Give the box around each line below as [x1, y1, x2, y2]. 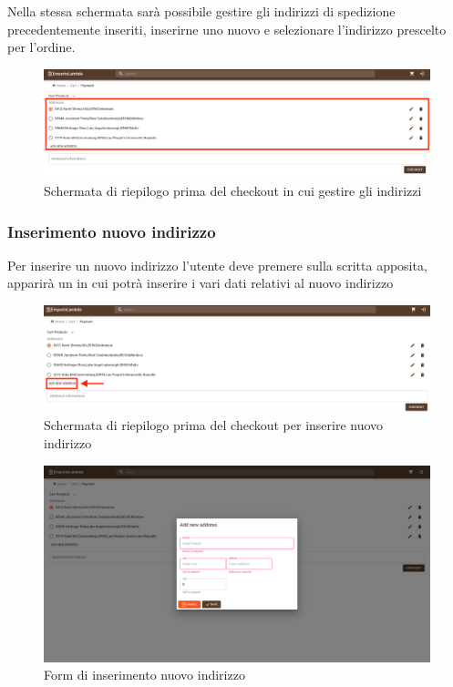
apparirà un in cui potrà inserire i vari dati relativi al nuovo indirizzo [7, 273, 394, 292]
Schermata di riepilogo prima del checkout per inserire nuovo [44, 415, 384, 435]
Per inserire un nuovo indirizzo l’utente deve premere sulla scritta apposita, [7, 255, 427, 274]
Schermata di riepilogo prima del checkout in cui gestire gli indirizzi [44, 181, 422, 200]
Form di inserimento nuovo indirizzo [44, 665, 245, 684]
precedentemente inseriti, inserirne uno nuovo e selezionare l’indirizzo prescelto [7, 19, 447, 38]
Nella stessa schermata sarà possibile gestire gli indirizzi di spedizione [7, 2, 396, 20]
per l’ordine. [7, 37, 76, 56]
